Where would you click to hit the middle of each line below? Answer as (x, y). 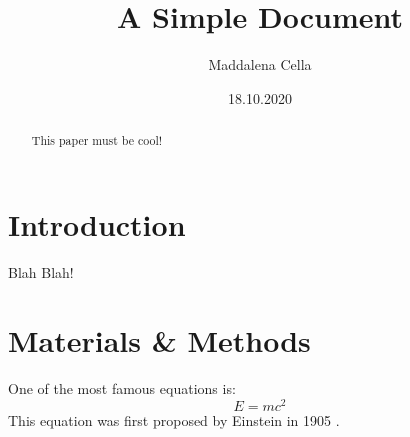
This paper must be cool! (97, 140)
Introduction (97, 223)
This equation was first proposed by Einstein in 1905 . (174, 420)
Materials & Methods (159, 340)
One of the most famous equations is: (122, 388)
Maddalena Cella (260, 64)
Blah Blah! (41, 271)
